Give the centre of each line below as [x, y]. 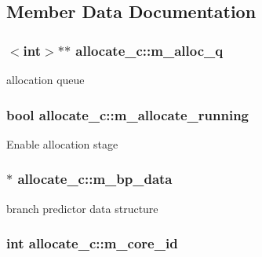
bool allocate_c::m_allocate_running [128, 114]
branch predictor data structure [82, 208]
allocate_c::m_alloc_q [149, 50]
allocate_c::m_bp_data [95, 179]
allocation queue [45, 79]
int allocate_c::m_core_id [92, 243]
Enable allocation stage [62, 143]
